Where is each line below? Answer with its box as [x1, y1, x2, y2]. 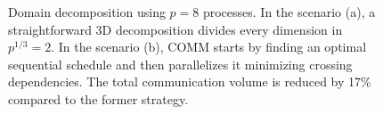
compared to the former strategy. [8, 89, 189, 108]
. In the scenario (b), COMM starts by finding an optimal [51, 37, 367, 56]
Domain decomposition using [8, 3, 166, 20]
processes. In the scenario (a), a [202, 3, 376, 20]
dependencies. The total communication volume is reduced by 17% [8, 72, 371, 91]
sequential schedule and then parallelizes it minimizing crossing [8, 54, 353, 73]
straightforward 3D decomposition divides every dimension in [8, 20, 343, 38]
